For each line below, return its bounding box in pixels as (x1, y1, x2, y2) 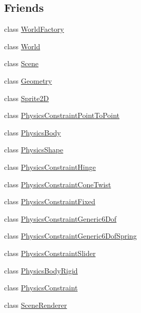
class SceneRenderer (4, 299, 67, 310)
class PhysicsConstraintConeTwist (4, 179, 111, 189)
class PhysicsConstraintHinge (4, 161, 96, 172)
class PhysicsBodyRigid (4, 265, 78, 276)
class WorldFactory (4, 24, 64, 34)
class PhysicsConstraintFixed (4, 196, 95, 207)
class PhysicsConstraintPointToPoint (4, 110, 120, 121)
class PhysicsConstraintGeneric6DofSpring (4, 230, 137, 241)
